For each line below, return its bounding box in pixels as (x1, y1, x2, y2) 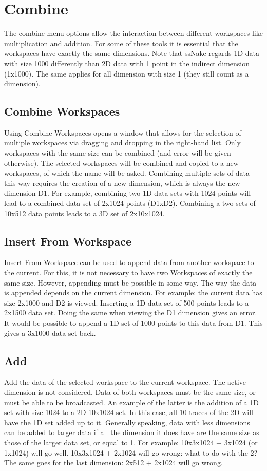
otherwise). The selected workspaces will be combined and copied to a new (4, 157, 239, 168)
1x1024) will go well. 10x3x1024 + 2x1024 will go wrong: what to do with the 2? (4, 447, 258, 458)
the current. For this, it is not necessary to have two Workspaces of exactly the (4, 267, 253, 278)
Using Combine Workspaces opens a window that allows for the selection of (4, 127, 241, 138)
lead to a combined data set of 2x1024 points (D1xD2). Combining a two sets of (4, 198, 256, 209)
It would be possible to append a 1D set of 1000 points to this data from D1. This (4, 317, 263, 328)
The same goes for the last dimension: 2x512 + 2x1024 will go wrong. (4, 457, 223, 468)
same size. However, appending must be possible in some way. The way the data (4, 277, 257, 288)
